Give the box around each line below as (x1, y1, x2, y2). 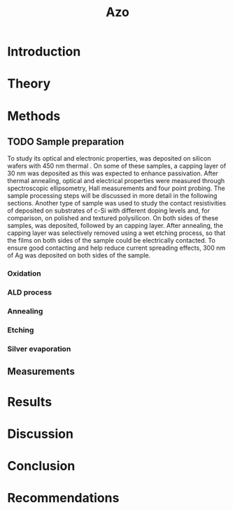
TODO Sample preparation (7, 135, 125, 147)
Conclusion (7, 457, 76, 474)
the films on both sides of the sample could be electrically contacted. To (7, 236, 216, 245)
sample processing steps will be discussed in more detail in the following (7, 192, 218, 200)
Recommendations (7, 490, 120, 506)
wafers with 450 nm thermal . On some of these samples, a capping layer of (7, 162, 226, 170)
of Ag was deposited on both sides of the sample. (7, 251, 151, 260)
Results (7, 394, 52, 410)
